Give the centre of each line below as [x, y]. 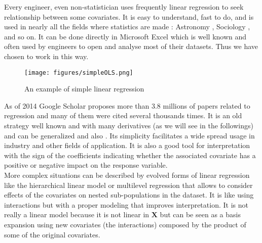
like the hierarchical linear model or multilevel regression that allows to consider [128, 185]
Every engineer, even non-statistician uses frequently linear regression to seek [124, 7]
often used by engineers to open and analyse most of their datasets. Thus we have [131, 46]
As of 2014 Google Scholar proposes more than [77, 105]
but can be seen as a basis [200, 214]
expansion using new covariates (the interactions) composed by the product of [125, 224]
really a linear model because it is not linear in [77, 214]
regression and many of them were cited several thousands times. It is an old [123, 115]
